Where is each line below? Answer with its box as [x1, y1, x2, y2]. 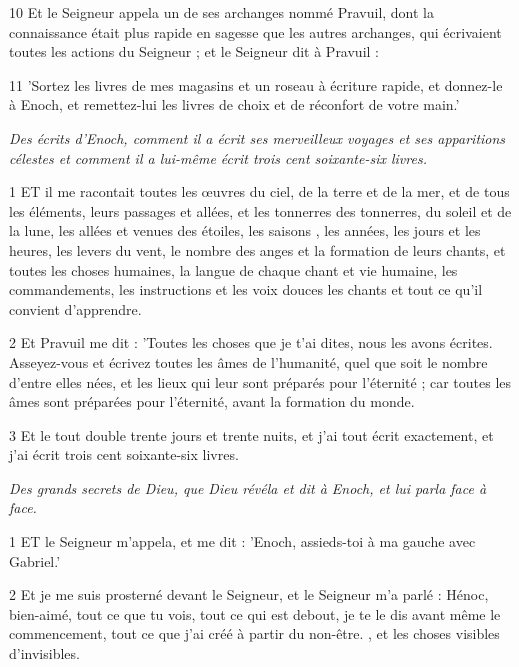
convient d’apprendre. [9, 298, 142, 319]
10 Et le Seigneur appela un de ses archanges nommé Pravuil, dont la [9, 2, 435, 22]
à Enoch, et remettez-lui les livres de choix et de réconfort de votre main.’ [9, 94, 460, 115]
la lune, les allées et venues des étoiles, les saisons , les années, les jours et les [9, 220, 481, 241]
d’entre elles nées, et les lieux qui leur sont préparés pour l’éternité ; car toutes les [9, 371, 512, 392]
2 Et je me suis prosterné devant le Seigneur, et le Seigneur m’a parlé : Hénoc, [9, 584, 489, 605]
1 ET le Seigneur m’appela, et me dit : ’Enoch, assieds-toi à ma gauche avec [9, 531, 476, 552]
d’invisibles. [9, 643, 80, 664]
